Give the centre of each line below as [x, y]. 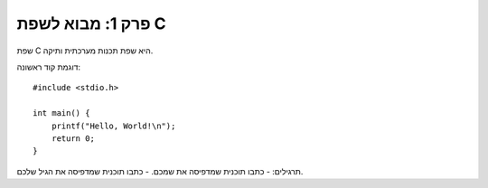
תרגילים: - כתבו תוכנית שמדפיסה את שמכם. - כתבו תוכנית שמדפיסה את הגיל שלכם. [160, 171]
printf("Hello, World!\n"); [113, 126]
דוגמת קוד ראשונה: [49, 67]
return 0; [73, 138]
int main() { [61, 113]
